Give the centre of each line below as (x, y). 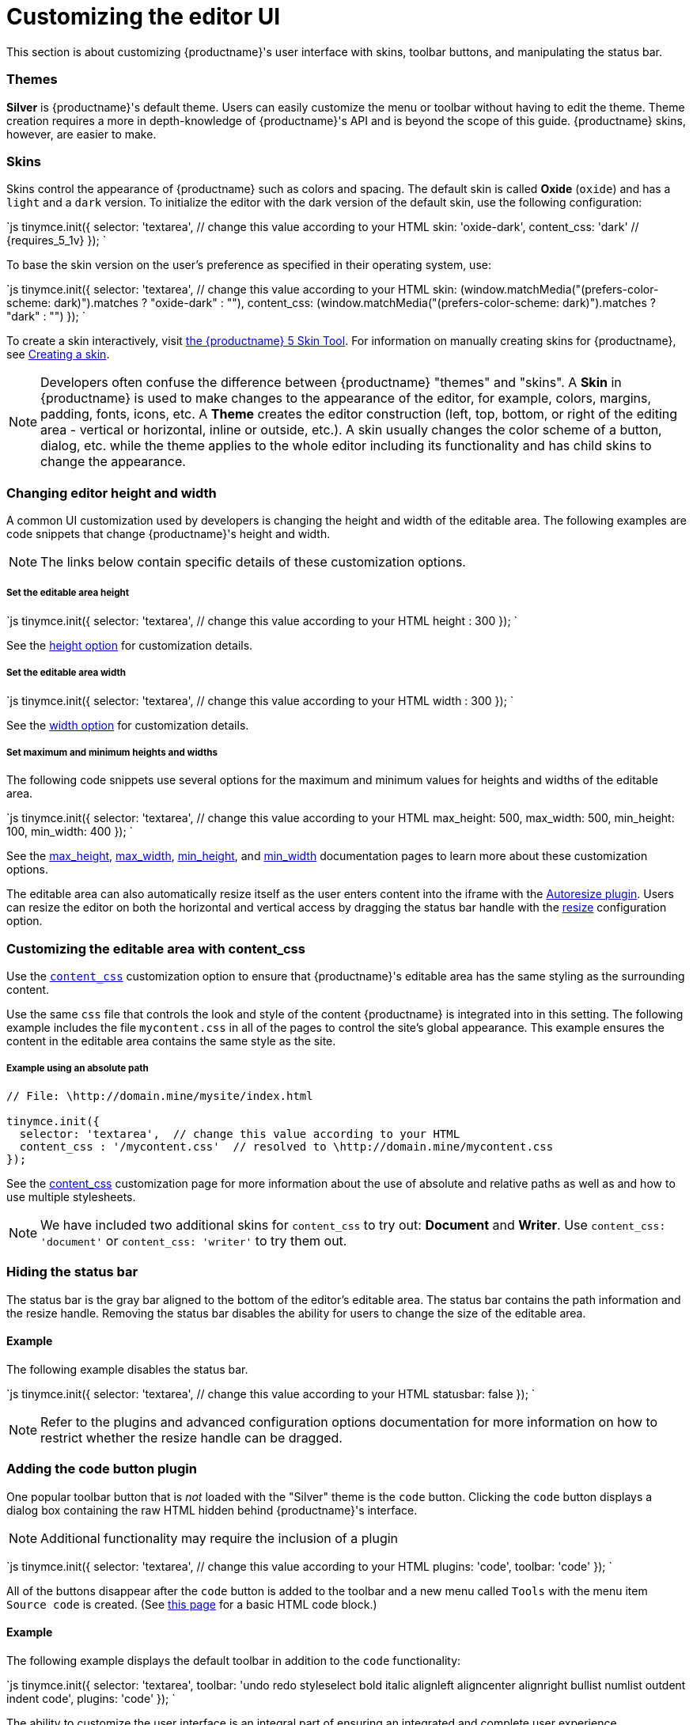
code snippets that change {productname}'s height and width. (169, 534)
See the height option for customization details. (130, 645)
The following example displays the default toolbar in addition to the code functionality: (234, 1660)
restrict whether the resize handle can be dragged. (191, 1437)
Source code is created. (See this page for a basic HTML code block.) (192, 1604)
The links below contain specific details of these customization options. (253, 562)
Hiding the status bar (72, 1272)
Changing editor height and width (112, 493)
